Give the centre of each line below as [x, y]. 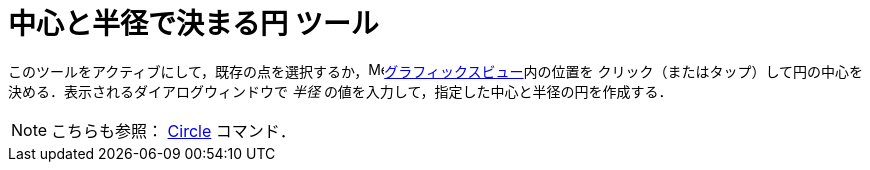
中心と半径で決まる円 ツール [193, 24]
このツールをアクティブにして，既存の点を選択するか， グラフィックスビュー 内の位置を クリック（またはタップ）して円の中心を [436, 71]
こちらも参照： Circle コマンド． [173, 130]
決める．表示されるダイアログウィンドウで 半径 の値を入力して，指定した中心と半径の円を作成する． [340, 91]
